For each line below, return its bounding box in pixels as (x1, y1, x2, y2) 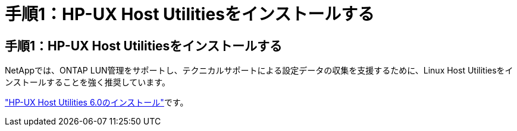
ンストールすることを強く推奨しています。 (5, 77, 170, 88)
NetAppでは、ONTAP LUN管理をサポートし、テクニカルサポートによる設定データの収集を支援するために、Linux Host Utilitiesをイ (5, 65, 513, 76)
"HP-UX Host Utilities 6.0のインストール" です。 (5, 97, 189, 108)
